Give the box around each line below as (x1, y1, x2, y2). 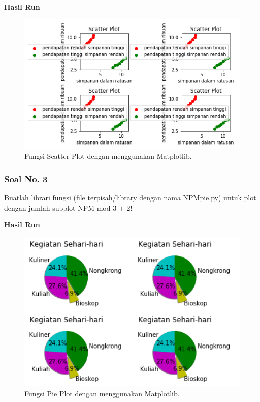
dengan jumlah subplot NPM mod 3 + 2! (4, 202, 133, 213)
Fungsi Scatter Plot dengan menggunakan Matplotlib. (24, 151, 192, 161)
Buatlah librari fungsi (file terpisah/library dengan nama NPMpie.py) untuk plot (4, 192, 256, 203)
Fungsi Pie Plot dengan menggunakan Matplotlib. (24, 388, 180, 398)
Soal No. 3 (4, 172, 48, 185)
